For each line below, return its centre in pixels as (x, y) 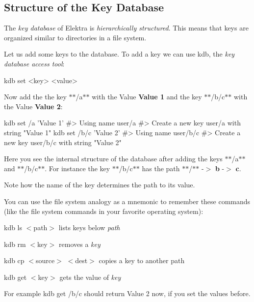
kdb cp (14, 260)
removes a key (80, 244)
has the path (161, 168)
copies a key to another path (142, 260)
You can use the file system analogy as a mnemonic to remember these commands (127, 201)
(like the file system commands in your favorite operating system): (104, 211)
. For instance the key (77, 168)
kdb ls (13, 227)
